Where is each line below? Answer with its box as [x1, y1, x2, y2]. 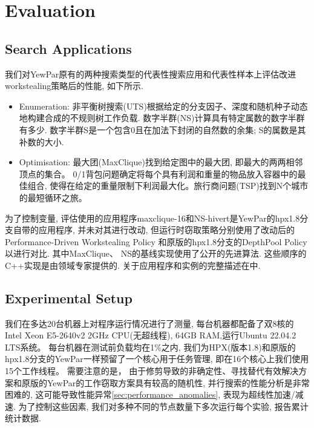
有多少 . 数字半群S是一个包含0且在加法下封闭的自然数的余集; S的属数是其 [19, 123, 306, 136]
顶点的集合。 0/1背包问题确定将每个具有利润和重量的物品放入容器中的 [19, 167, 298, 180]
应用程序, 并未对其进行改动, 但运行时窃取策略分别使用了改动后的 [38, 223, 295, 236]
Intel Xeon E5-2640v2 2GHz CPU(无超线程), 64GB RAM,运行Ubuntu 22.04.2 [5, 329, 296, 341]
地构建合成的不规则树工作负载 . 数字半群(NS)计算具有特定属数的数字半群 [19, 111, 305, 124]
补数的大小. [19, 135, 64, 148]
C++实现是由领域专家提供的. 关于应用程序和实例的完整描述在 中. [5, 258, 261, 271]
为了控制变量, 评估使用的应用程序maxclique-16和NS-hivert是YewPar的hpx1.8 [5, 211, 300, 224]
